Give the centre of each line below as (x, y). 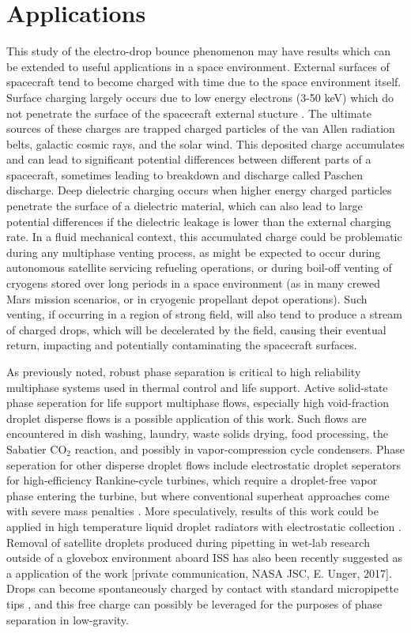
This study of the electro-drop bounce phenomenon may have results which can (199, 51)
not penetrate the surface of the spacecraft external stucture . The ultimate (189, 113)
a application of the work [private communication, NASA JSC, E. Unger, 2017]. (199, 573)
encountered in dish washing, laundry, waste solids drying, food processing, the (197, 433)
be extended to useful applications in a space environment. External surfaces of (198, 66)
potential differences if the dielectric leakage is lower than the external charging (199, 221)
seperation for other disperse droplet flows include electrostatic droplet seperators (204, 464)
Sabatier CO (37, 448)
